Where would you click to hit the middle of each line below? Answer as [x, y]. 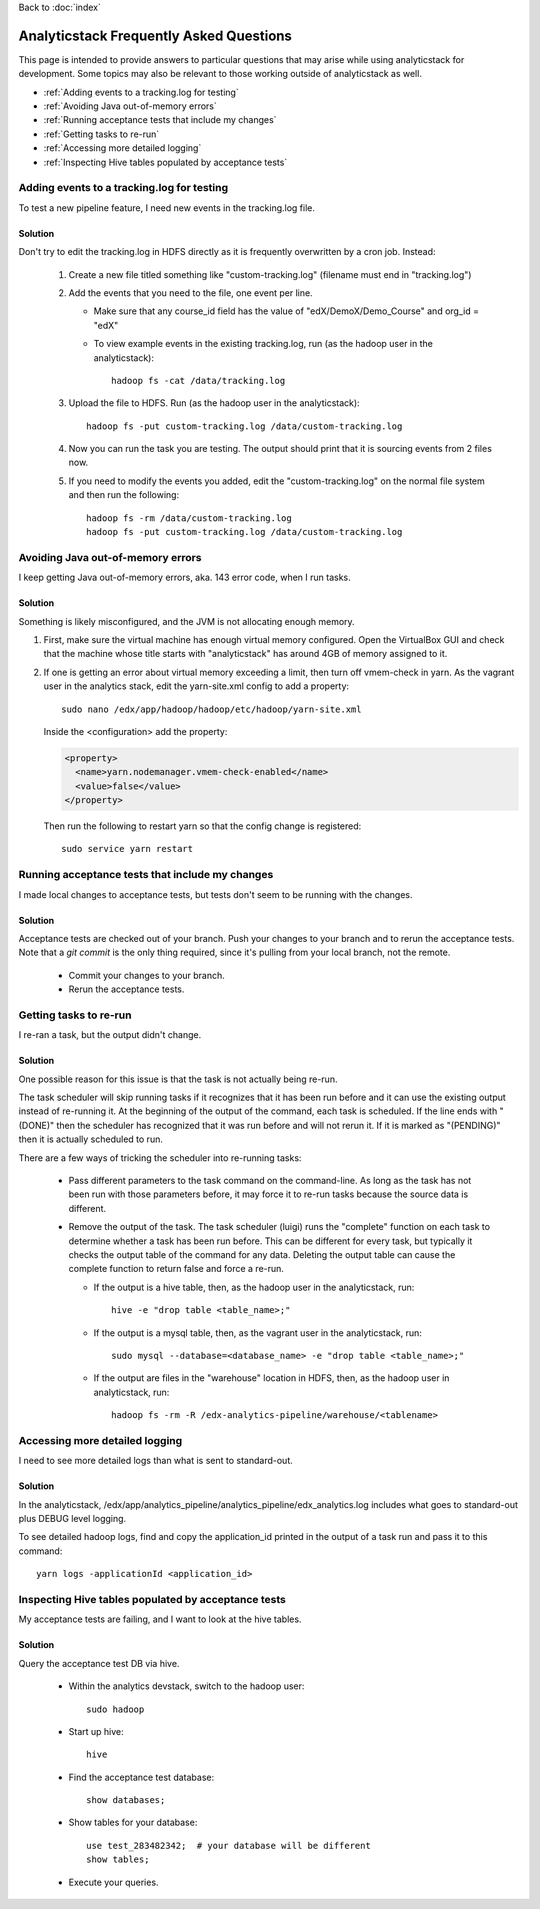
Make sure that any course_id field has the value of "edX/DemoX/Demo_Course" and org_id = [286, 311]
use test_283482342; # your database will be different [229, 1845]
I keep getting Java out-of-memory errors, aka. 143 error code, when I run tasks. [185, 577]
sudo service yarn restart [127, 849]
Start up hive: [96, 1731]
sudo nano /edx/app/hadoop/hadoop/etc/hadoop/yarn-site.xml [211, 709]
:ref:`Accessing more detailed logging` [122, 148]
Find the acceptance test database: [141, 1777]
